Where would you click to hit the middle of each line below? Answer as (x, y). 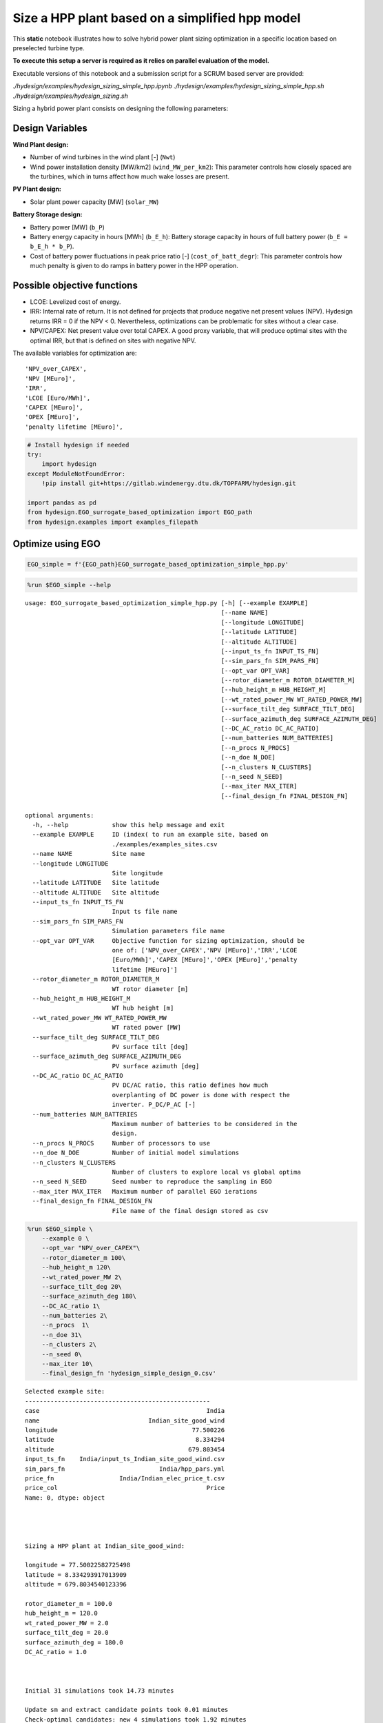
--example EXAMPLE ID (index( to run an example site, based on (150, 835)
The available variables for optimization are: (75, 353)
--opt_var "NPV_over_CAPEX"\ (91, 1248)
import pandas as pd (62, 503)
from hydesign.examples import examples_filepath (113, 522)
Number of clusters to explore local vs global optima (206, 1172)
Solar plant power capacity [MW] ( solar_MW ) (94, 202)
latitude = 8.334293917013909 (76, 1574)
